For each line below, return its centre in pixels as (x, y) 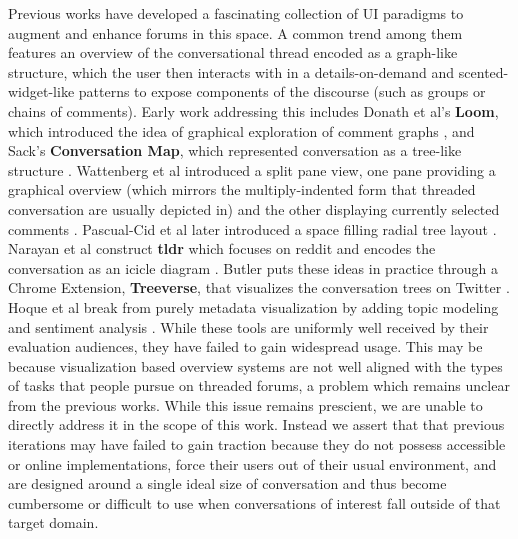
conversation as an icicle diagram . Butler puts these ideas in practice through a (253, 267)
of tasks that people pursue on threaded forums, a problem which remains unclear (259, 385)
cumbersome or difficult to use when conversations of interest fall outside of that (254, 502)
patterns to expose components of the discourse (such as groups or (282, 91)
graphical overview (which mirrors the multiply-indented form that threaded (242, 189)
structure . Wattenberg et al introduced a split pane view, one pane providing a (252, 169)
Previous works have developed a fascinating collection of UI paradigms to (236, 13)
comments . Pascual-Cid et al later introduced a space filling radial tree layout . (252, 228)
